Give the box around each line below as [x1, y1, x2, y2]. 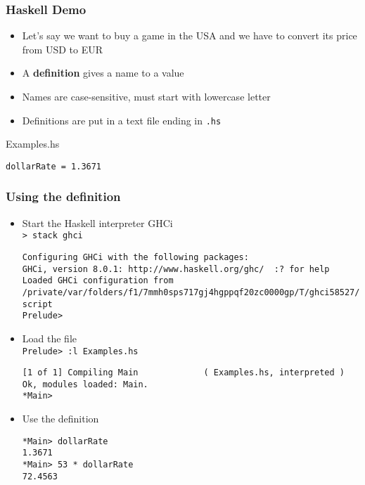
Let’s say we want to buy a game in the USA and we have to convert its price [22, 28, 357, 43]
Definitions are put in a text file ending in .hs [22, 112, 222, 127]
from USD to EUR [22, 41, 103, 56]
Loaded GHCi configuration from [22, 276, 174, 286]
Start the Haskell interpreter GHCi [22, 215, 173, 230]
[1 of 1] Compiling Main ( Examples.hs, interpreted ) [22, 368, 345, 378]
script [22, 299, 53, 309]
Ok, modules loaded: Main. [22, 379, 148, 389]
